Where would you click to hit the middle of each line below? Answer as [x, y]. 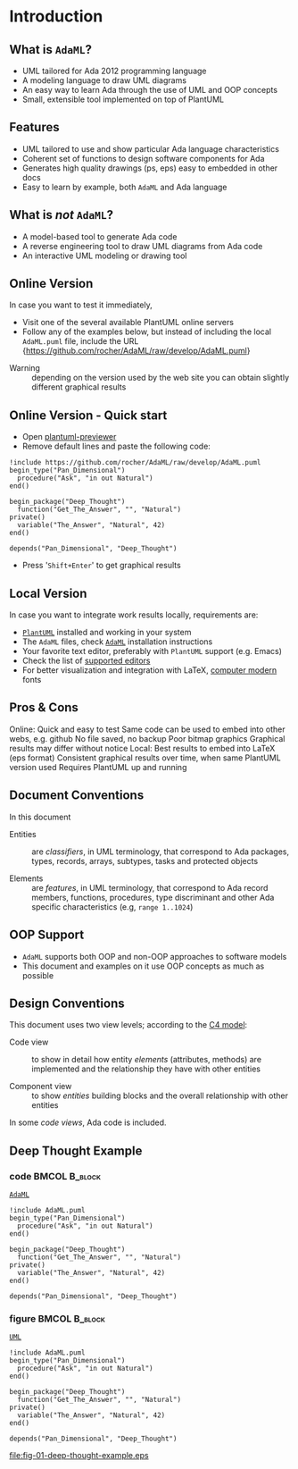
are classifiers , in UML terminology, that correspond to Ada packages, [161, 852]
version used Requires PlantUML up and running [98, 767]
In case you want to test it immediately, [81, 305]
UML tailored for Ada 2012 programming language [114, 71]
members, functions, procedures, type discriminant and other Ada [153, 897]
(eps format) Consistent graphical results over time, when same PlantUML [145, 758]
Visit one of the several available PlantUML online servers [128, 323]
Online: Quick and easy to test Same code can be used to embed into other [147, 729]
